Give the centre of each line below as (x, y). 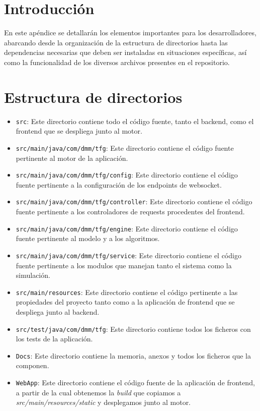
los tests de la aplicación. (54, 339)
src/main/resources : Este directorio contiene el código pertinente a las (127, 292)
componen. (32, 365)
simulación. (33, 275)
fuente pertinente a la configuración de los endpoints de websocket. (119, 184)
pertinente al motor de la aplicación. (72, 158)
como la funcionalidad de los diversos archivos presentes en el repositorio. (117, 62)
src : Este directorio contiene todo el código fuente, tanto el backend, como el (135, 121)
